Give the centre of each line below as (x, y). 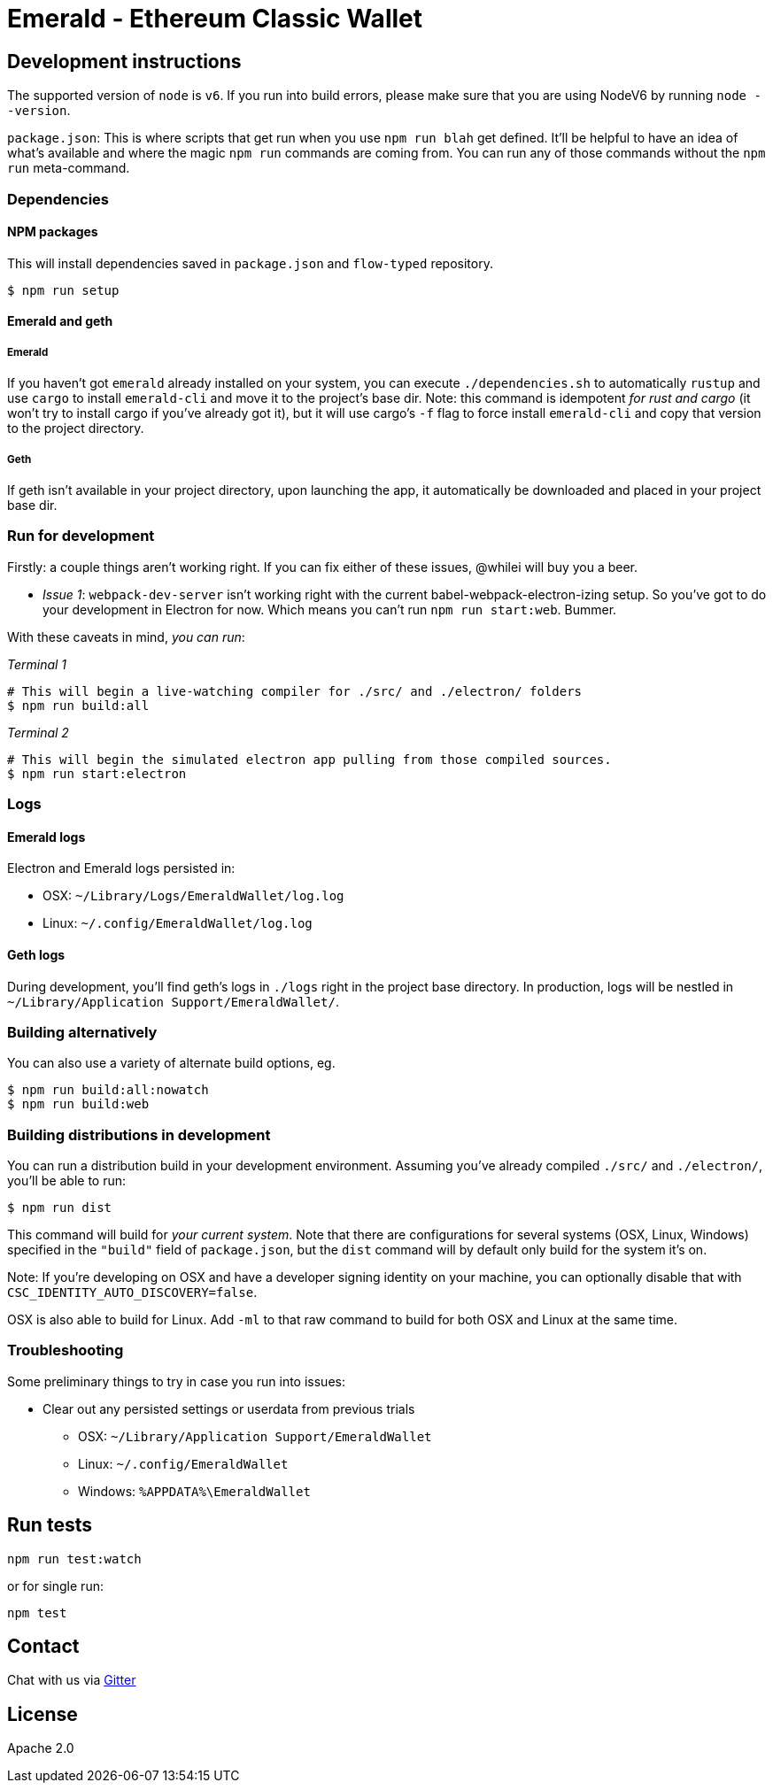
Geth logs (36, 954)
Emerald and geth (60, 321)
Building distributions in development (139, 1134)
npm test (37, 1613)
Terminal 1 (37, 664)
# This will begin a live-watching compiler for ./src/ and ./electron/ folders (295, 691)
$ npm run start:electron (97, 773)
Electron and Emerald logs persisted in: (121, 868)
